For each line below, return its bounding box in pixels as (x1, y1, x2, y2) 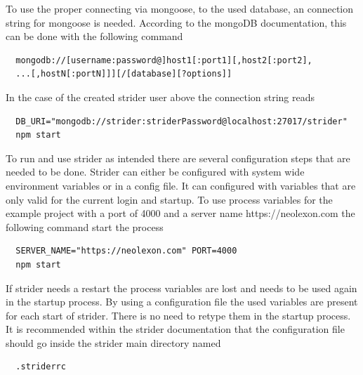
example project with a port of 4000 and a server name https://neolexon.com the (6, 206, 355, 221)
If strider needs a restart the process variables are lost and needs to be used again (6, 280, 357, 295)
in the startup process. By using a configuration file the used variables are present (6, 294, 358, 309)
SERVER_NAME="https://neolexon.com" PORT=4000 (15, 246, 237, 256)
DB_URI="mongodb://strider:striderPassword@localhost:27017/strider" (15, 116, 348, 126)
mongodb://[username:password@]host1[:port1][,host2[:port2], (15, 55, 312, 65)
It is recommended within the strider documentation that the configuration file (6, 322, 345, 336)
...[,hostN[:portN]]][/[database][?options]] (15, 69, 232, 79)
